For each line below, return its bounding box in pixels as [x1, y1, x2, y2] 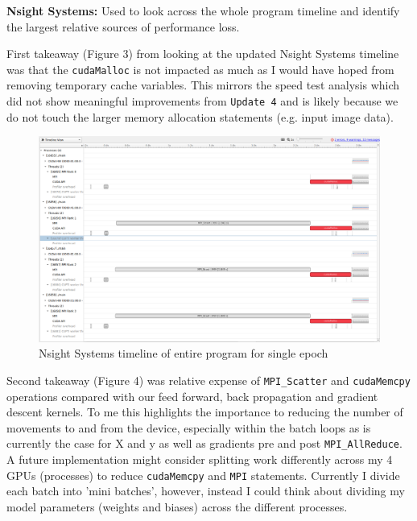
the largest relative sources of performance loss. [6, 18, 240, 35]
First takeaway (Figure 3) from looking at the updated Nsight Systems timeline [6, 45, 399, 62]
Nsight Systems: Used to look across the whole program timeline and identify [6, 2, 400, 19]
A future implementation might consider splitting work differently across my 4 [6, 451, 393, 468]
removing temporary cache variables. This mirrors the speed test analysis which [6, 76, 400, 93]
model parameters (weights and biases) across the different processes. [6, 498, 348, 515]
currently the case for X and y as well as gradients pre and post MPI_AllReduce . [6, 435, 403, 452]
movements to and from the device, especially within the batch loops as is [6, 419, 371, 436]
